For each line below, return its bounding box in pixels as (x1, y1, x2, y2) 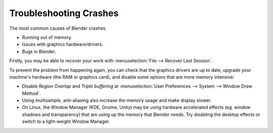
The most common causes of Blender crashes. (9, 25, 107, 31)
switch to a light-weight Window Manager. (22, 118, 110, 124)
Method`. (22, 90, 41, 96)
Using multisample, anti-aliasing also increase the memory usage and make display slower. (22, 97, 212, 103)
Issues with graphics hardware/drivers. (22, 41, 104, 47)
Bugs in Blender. (22, 48, 57, 54)
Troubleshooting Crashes (9, 8, 119, 19)
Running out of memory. (22, 34, 73, 40)
